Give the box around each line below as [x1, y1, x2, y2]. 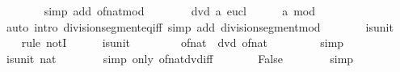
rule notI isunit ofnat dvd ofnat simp [21, 34, 344, 51]
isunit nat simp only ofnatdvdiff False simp [6, 49, 354, 66]
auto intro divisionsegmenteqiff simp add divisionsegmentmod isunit [6, 18, 394, 35]
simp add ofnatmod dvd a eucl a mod [44, 2, 315, 19]
